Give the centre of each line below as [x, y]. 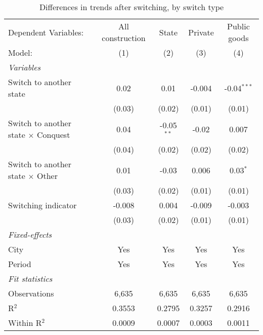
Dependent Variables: [46, 32]
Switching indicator [42, 205]
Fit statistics [30, 278]
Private [201, 32]
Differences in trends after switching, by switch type [131, 7]
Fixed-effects [30, 234]
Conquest [53, 135]
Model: [20, 52]
